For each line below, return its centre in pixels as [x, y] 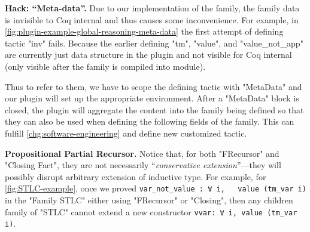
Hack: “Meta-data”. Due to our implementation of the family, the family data [152, 8]
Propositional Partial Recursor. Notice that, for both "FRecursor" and [142, 153]
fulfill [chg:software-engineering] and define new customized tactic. [126, 133]
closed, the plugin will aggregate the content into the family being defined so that [154, 109]
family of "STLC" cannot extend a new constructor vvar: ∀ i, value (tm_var [151, 211]
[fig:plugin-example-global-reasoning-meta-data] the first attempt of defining [144, 31]
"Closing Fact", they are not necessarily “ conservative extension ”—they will [143, 165]
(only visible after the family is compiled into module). [105, 66]
